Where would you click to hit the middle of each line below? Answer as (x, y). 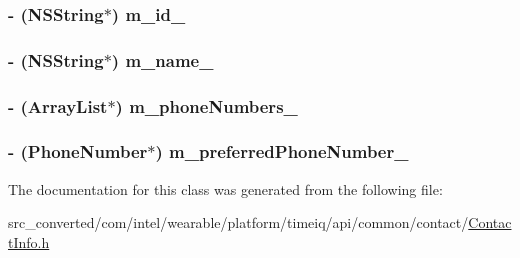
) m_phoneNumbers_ (206, 105)
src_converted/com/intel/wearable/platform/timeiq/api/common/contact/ (238, 222)
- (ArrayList (58, 105)
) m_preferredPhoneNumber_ (282, 151)
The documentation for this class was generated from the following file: (225, 188)
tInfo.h (29, 241)
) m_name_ (162, 59)
